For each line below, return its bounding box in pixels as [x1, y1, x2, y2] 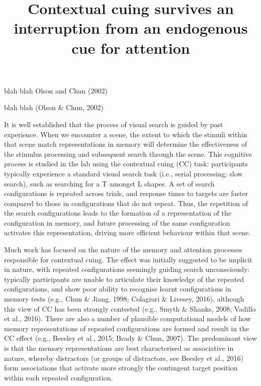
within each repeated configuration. [4, 372, 113, 382]
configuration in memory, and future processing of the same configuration [4, 217, 230, 228]
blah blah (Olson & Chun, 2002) [4, 102, 104, 113]
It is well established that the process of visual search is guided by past [4, 119, 223, 129]
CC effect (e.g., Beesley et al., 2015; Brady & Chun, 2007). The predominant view [4, 333, 257, 343]
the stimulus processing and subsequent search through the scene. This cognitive [4, 148, 252, 159]
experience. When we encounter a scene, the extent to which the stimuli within [4, 129, 247, 139]
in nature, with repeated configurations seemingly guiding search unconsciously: [4, 264, 250, 274]
